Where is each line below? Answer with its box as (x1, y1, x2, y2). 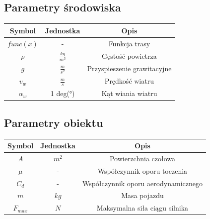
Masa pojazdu (121, 190, 164, 201)
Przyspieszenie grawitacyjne (87, 63, 172, 74)
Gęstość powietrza (102, 50, 157, 61)
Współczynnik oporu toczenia (97, 165, 188, 176)
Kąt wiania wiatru (101, 88, 157, 99)
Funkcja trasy (108, 38, 150, 48)
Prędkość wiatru (104, 76, 154, 86)
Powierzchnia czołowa (109, 153, 175, 163)
